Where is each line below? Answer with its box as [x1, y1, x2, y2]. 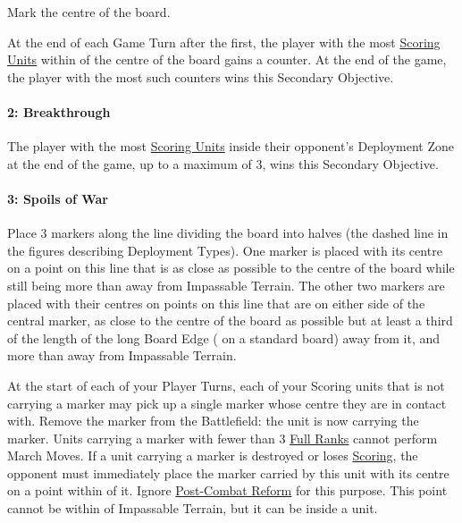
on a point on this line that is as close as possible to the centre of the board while [7, 258, 455, 277]
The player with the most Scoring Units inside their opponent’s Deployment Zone [7, 137, 454, 156]
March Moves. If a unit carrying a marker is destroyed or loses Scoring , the [7, 446, 418, 465]
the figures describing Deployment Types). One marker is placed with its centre [7, 240, 442, 259]
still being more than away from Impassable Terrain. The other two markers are [7, 275, 445, 294]
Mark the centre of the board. [7, 3, 171, 21]
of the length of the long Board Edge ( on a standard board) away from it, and [7, 328, 441, 347]
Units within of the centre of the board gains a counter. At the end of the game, [7, 50, 447, 69]
